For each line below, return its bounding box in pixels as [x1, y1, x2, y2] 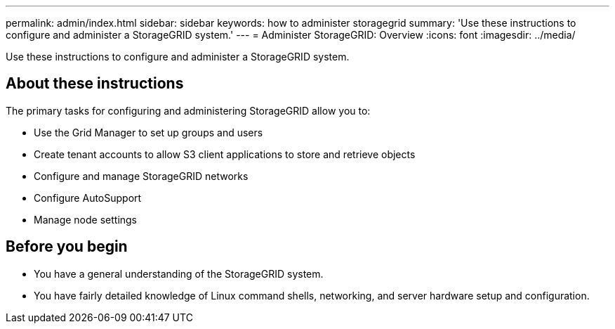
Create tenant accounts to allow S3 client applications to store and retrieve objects [34, 148, 416, 160]
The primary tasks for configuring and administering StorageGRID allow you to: [6, 104, 371, 117]
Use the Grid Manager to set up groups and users [34, 126, 263, 138]
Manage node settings [34, 213, 138, 226]
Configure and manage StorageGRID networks [34, 169, 249, 182]
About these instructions [6, 75, 184, 93]
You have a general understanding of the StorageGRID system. [34, 267, 324, 280]
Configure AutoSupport [34, 191, 142, 204]
